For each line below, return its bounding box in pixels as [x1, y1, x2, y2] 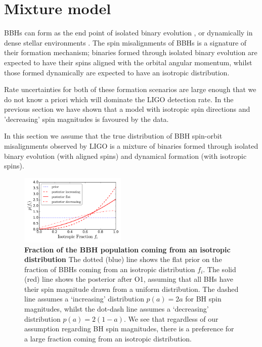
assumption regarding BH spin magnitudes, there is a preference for [24, 323, 234, 334]
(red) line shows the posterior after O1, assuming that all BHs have [24, 274, 234, 284]
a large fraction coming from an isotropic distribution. [24, 333, 192, 343]
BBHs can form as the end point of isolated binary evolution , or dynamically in [4, 27, 253, 38]
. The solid [203, 264, 236, 274]
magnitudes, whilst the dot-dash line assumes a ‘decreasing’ [24, 303, 209, 314]
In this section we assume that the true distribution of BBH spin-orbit [4, 131, 223, 141]
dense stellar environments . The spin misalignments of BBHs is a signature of [4, 37, 247, 48]
